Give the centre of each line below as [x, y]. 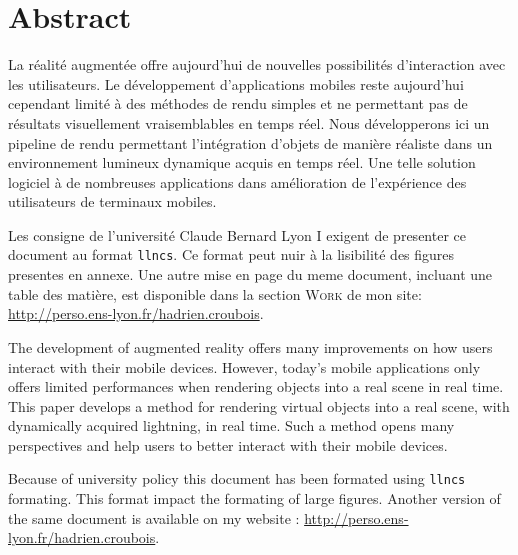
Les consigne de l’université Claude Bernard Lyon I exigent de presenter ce [237, 234]
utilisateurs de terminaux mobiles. [112, 201]
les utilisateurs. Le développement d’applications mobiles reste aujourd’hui [236, 83]
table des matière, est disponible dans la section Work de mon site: [215, 293]
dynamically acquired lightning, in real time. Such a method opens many [231, 425]
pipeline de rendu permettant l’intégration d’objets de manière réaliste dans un [250, 142]
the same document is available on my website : [154, 517]
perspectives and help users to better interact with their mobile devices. [228, 444]
